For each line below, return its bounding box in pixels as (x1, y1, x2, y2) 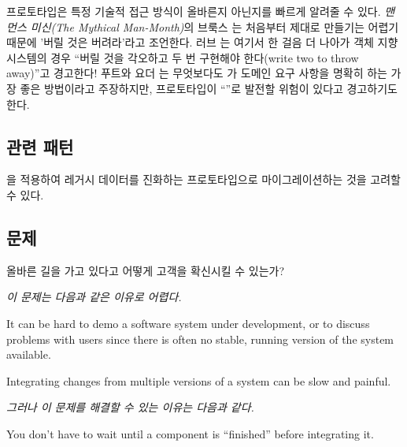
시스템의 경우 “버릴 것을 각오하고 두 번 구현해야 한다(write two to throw (6, 49, 359, 65)
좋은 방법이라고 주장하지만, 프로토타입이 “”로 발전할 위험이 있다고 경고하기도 (20, 80, 398, 96)
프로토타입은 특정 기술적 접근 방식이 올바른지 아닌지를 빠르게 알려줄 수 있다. (6, 3, 381, 19)
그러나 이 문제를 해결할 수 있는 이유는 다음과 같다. (6, 399, 254, 415)
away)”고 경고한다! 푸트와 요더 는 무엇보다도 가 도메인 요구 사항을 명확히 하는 (6, 65, 387, 81)
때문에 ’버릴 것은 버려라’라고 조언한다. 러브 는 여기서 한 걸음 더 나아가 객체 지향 (6, 34, 398, 50)
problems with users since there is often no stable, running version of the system (6, 330, 394, 347)
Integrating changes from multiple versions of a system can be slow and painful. (6, 372, 391, 389)
